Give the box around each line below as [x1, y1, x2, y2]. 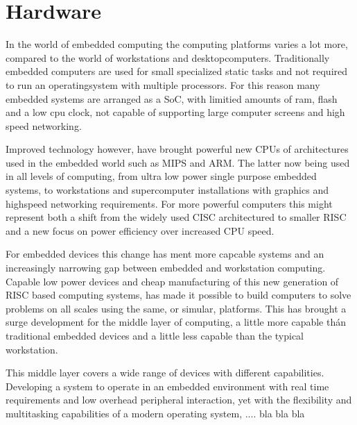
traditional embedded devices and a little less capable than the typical [6, 328, 304, 342]
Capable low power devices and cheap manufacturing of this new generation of [6, 274, 339, 288]
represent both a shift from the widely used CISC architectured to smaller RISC [6, 210, 347, 224]
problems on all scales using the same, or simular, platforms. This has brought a [6, 301, 347, 315]
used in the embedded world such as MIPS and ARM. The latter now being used [6, 155, 350, 169]
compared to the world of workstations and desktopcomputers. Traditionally [6, 50, 330, 65]
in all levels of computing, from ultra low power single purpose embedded [6, 169, 317, 183]
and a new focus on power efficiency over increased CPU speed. [6, 223, 275, 237]
